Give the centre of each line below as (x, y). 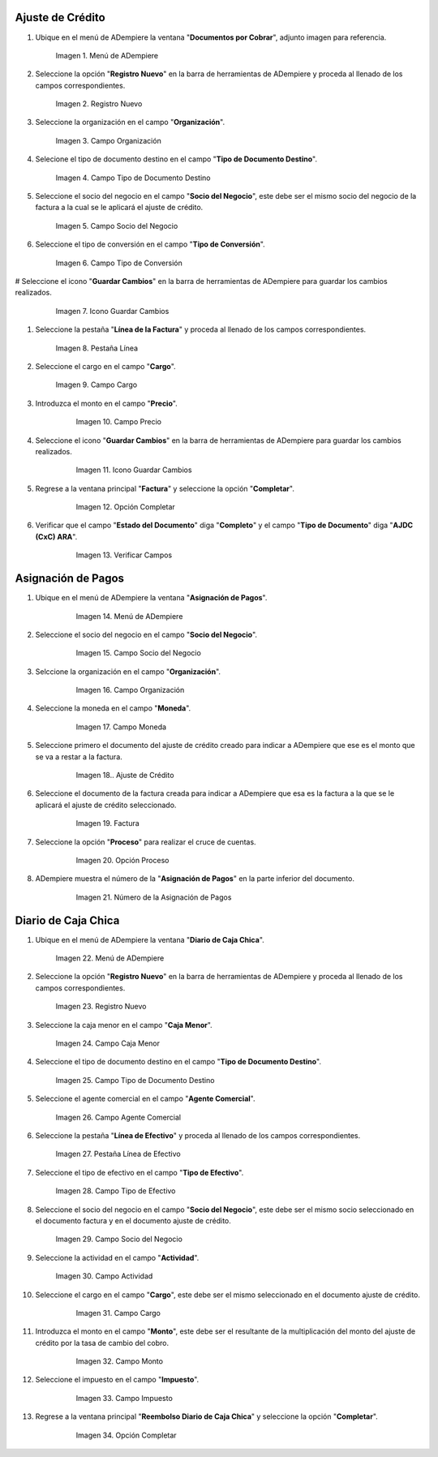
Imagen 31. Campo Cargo (118, 1313)
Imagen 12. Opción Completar (126, 507)
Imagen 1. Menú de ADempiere (107, 55)
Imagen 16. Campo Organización (130, 690)
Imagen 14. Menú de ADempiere (129, 616)
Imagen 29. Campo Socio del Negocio (119, 1239)
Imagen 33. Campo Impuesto (125, 1398)
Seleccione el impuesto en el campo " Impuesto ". (117, 1380)
